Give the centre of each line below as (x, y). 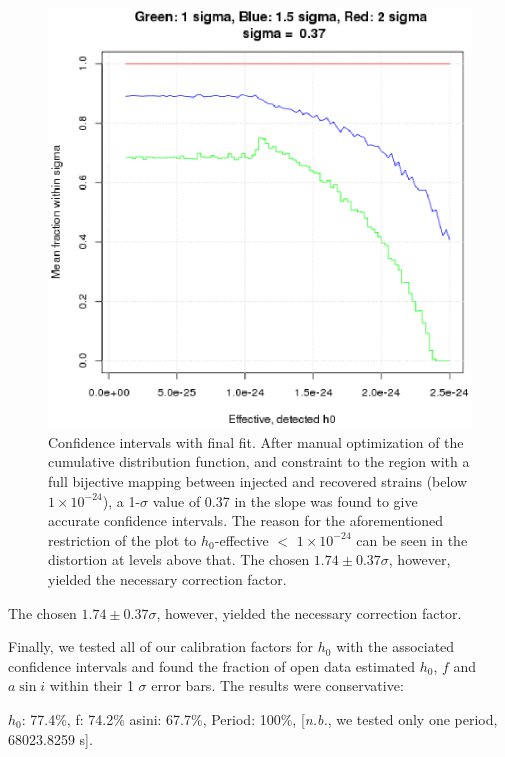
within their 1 (91, 685)
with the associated (395, 646)
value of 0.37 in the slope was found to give (285, 500)
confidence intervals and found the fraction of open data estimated (212, 665)
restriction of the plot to (122, 539)
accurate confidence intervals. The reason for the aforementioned (246, 520)
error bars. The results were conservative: (277, 685)
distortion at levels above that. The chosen (179, 559)
